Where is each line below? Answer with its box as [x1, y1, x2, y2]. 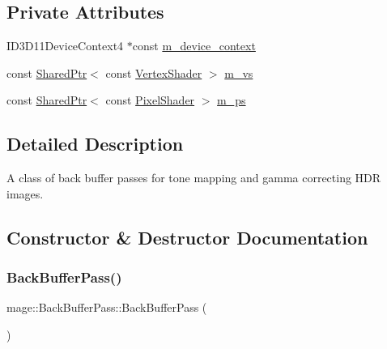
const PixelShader [105, 92, 195, 109]
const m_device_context [132, 37, 256, 54]
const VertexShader [105, 64, 202, 81]
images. [6, 185, 44, 202]
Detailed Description [6, 131, 184, 156]
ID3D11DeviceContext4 [6, 37, 124, 54]
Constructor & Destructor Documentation [6, 224, 368, 249]
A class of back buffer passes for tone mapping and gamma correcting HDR [6, 169, 381, 186]
